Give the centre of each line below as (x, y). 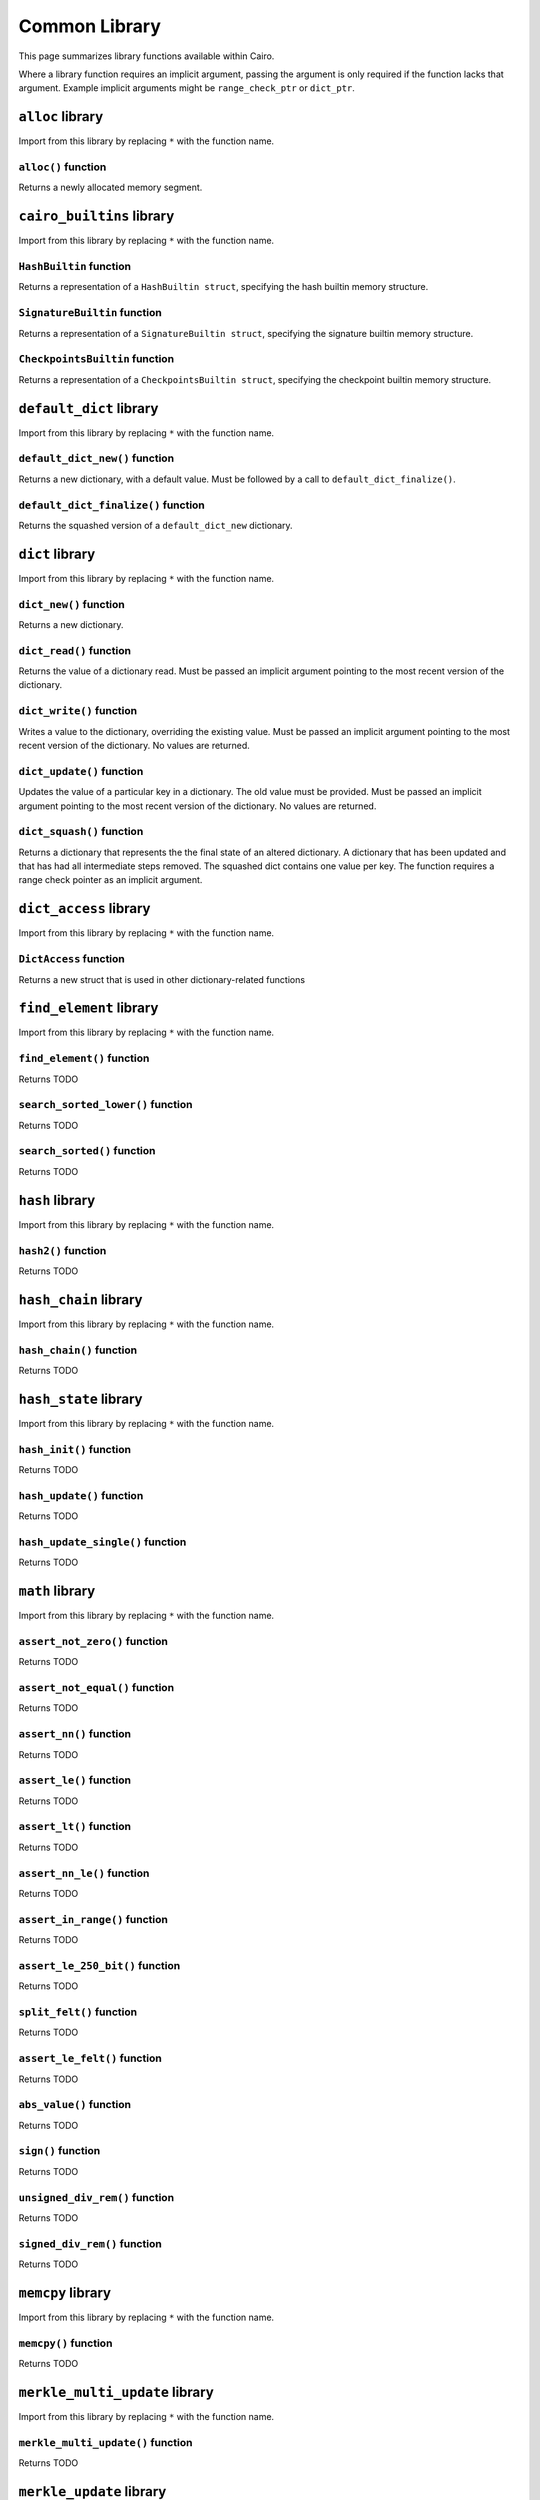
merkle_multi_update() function (105, 2442)
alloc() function (62, 167)
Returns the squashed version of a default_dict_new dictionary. (156, 525)
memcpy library (65, 2292)
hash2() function (62, 1250)
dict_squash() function (81, 832)
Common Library (90, 26)
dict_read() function (75, 650)
